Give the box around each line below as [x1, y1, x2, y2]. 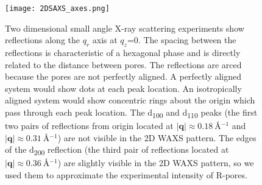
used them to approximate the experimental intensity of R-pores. [5, 169, 247, 181]
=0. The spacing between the [127, 33, 236, 46]
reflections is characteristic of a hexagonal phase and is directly [5, 46, 241, 59]
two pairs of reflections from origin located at [5, 119, 174, 132]
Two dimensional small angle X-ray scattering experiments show [5, 21, 244, 34]
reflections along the [5, 33, 80, 46]
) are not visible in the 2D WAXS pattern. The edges [57, 131, 257, 144]
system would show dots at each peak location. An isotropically [5, 82, 242, 94]
